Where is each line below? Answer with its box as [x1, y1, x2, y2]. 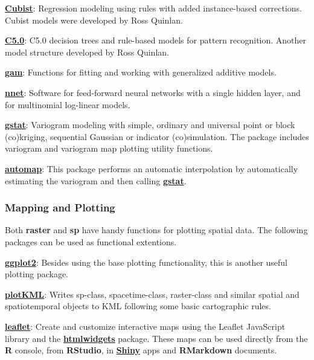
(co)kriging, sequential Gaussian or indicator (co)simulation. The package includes [5, 130, 309, 143]
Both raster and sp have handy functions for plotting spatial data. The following [5, 223, 308, 236]
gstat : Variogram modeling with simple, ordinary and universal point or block [5, 118, 295, 131]
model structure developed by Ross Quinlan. [5, 45, 169, 58]
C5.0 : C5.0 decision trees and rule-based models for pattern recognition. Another [5, 34, 307, 47]
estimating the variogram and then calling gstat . [5, 174, 187, 187]
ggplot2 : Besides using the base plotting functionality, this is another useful [5, 256, 288, 268]
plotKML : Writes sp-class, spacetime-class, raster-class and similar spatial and [5, 288, 300, 300]
